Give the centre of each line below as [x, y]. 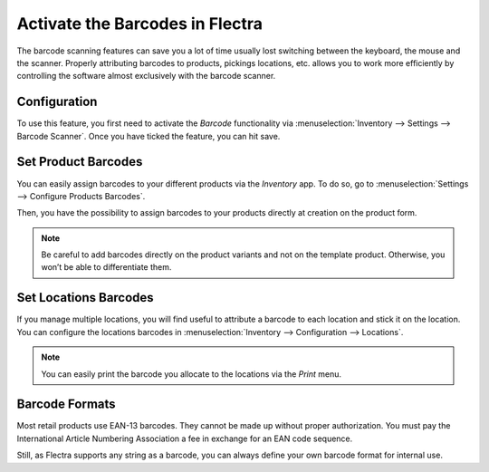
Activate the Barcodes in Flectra [139, 24]
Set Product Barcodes [80, 162]
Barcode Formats [67, 405]
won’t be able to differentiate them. [106, 267]
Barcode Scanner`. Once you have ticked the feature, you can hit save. [149, 136]
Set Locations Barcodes [85, 298]
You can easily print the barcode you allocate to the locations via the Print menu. [192, 374]
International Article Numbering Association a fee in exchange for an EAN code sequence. [185, 438]
